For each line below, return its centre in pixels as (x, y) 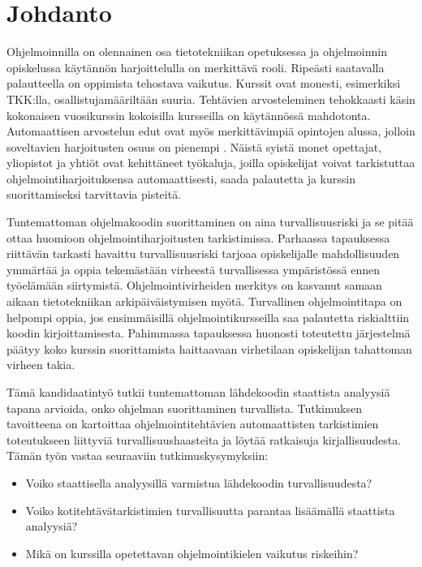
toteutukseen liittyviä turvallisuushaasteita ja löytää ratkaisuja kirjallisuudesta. (204, 439)
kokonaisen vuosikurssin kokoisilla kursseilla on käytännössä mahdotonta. (189, 115)
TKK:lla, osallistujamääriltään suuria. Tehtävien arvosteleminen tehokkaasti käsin (211, 99)
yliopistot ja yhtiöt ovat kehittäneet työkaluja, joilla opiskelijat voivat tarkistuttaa (211, 163)
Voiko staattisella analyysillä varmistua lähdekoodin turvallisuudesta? (199, 482)
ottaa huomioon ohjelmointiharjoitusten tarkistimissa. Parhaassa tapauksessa (198, 237)
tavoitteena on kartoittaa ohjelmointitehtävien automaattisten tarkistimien (193, 424)
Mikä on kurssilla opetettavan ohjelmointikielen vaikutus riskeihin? (192, 553)
